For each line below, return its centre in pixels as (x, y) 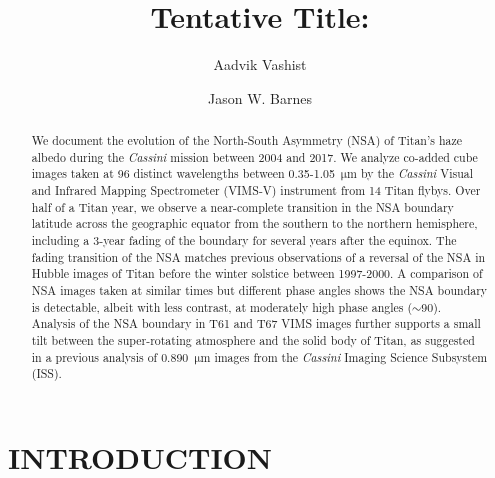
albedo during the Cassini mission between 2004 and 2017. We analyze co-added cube (254, 156)
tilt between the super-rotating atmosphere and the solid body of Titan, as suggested (253, 339)
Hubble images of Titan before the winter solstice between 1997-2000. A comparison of (257, 273)
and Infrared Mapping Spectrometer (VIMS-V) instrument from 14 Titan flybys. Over (256, 190)
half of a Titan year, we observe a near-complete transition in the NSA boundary (242, 206)
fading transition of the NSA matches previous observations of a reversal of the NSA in (258, 256)
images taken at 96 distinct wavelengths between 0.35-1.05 (183, 173)
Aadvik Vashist (260, 64)
